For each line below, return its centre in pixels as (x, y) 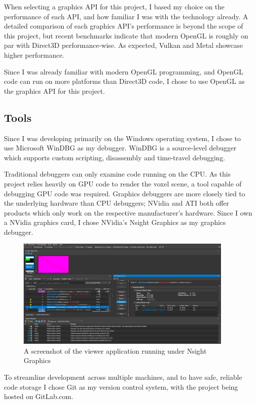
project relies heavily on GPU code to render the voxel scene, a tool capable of (123, 183)
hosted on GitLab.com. (39, 396)
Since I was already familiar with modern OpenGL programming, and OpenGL (124, 71)
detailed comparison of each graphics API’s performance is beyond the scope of (124, 26)
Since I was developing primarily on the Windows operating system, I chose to (122, 138)
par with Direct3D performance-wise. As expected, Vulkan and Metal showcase (124, 45)
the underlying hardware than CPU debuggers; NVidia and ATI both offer (117, 203)
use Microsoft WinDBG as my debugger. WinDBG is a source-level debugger (120, 148)
